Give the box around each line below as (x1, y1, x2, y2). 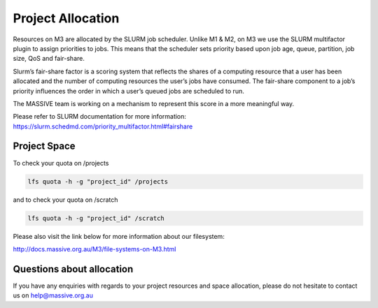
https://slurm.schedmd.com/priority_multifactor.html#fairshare (13, 122, 193, 131)
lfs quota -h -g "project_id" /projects (27, 177, 168, 185)
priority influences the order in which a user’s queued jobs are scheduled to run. (13, 87, 244, 95)
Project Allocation (13, 10, 120, 26)
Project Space (13, 140, 76, 152)
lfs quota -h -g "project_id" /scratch (27, 214, 164, 222)
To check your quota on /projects (13, 159, 109, 167)
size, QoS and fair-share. (13, 54, 85, 63)
